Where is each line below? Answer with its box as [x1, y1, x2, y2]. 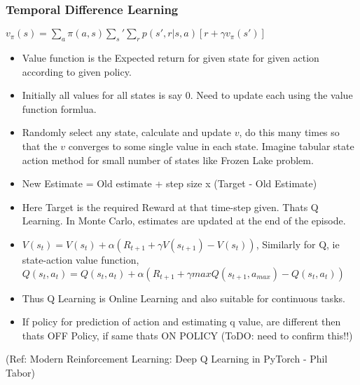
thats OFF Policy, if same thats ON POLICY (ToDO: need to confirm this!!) [22, 327, 353, 342]
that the [22, 138, 57, 153]
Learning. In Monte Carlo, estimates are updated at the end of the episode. [22, 213, 346, 228]
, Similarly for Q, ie [256, 236, 340, 251]
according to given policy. [22, 64, 132, 79]
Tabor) [6, 365, 36, 379]
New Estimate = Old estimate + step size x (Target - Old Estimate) [22, 176, 317, 191]
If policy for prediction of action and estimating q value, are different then [22, 314, 341, 329]
